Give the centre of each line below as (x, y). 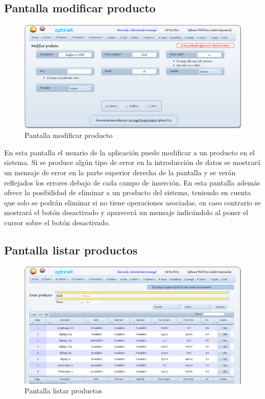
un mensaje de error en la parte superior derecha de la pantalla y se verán (120, 172)
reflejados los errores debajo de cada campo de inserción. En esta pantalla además (132, 182)
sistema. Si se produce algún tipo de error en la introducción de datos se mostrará (132, 162)
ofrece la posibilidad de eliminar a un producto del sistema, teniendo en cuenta (128, 192)
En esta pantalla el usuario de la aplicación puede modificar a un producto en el (129, 152)
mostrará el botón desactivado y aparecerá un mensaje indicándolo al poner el (126, 212)
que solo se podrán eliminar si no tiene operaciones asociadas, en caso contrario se (132, 202)
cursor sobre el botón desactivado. (57, 222)
